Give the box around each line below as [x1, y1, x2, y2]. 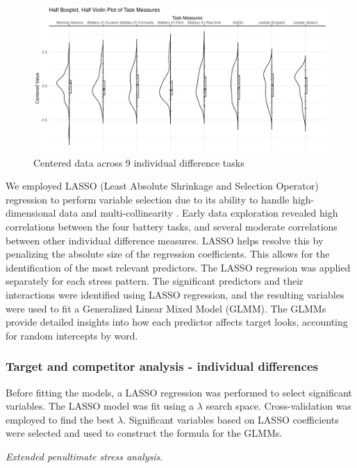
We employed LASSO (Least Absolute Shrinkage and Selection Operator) [6, 178, 319, 193]
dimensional [6, 206, 56, 220]
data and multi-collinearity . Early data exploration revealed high [59, 206, 338, 220]
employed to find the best [6, 412, 115, 426]
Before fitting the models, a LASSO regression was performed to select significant [6, 385, 352, 399]
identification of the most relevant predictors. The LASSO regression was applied [6, 260, 351, 274]
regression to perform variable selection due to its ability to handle [6, 192, 290, 206]
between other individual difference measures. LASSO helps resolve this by [6, 233, 324, 247]
